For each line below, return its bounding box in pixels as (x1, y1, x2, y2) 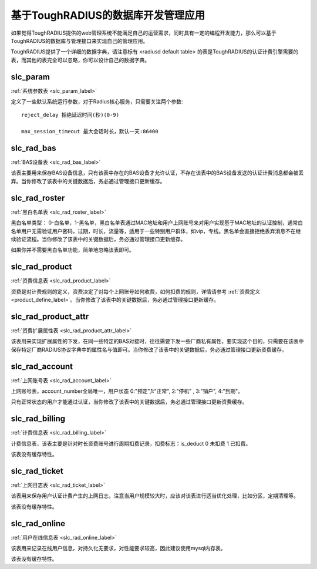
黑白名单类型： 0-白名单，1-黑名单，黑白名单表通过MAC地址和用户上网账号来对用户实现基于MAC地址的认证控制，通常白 (11, 219, 303, 226)
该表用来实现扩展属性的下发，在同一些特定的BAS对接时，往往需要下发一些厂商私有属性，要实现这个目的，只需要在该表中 (11, 338, 304, 345)
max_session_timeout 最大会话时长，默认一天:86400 (21, 128, 158, 135)
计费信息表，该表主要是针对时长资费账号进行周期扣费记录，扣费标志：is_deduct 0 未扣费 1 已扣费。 (11, 440, 251, 447)
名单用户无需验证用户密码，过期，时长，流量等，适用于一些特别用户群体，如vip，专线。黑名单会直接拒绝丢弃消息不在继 (11, 227, 301, 234)
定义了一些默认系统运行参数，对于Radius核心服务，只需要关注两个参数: (11, 98, 183, 105)
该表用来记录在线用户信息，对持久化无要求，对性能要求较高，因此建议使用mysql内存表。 (11, 545, 226, 552)
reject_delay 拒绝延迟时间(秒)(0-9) (21, 112, 120, 119)
